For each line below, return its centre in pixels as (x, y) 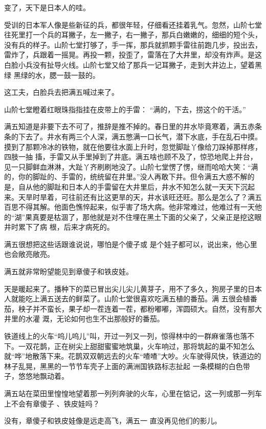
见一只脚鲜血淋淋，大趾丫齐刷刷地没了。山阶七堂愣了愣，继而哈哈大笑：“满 (131, 166)
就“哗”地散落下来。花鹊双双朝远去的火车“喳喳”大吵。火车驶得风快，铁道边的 (133, 356)
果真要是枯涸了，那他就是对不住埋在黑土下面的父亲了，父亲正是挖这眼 (143, 217)
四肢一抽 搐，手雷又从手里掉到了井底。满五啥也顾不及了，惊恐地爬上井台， (131, 157)
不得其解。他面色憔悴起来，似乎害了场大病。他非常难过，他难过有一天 (136, 207)
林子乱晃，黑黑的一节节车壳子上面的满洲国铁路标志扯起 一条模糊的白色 (124, 366)
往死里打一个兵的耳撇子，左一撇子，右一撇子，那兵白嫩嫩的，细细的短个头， (133, 35)
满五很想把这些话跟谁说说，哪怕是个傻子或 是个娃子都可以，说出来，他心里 (131, 244)
